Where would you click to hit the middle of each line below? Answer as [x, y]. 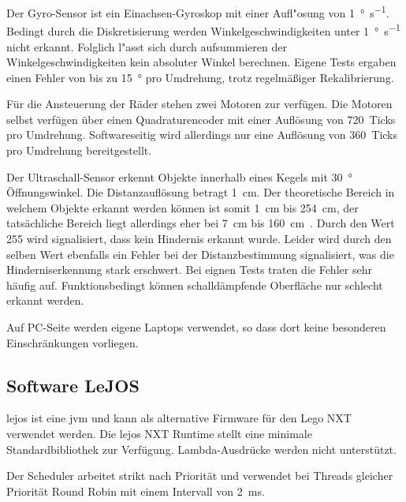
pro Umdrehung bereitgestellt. [79, 150]
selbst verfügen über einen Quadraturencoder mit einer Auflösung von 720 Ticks [201, 119]
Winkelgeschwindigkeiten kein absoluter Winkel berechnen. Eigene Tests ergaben [201, 62]
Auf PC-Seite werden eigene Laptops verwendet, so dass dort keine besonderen [196, 327]
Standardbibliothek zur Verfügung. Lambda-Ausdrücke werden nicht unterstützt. [201, 449]
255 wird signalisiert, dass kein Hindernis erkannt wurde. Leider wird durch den [199, 239]
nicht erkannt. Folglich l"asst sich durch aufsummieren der [147, 46]
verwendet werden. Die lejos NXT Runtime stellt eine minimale [159, 433]
